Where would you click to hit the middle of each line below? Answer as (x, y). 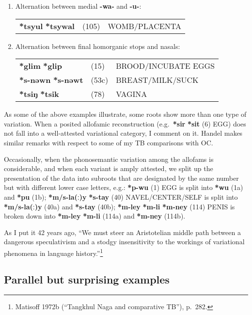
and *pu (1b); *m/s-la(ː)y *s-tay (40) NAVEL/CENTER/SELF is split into (121, 197)
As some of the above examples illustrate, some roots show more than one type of (125, 114)
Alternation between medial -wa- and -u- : (78, 6)
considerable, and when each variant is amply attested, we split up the (109, 168)
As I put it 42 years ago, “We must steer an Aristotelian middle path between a (122, 232)
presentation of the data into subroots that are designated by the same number (121, 178)
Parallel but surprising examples (87, 279)
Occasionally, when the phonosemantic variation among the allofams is (109, 159)
